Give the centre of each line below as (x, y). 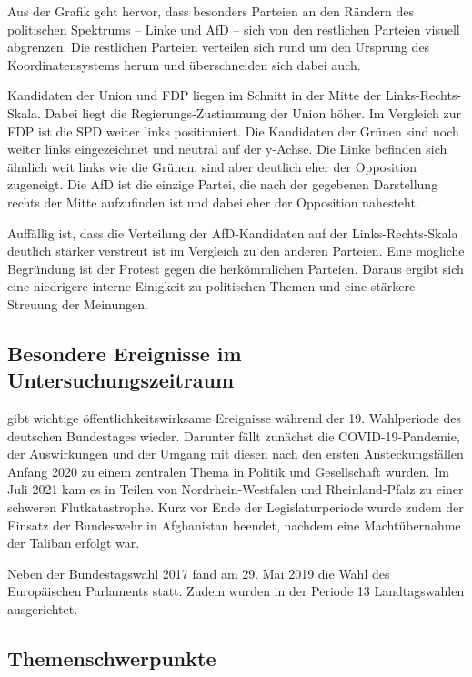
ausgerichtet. (43, 609)
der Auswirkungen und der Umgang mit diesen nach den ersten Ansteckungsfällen (236, 454)
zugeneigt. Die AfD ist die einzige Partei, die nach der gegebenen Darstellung (223, 184)
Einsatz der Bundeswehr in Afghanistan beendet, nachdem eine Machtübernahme (234, 525)
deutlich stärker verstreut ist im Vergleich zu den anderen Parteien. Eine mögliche (236, 251)
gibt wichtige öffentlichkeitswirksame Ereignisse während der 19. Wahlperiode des (234, 418)
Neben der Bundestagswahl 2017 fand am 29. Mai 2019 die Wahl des (199, 573)
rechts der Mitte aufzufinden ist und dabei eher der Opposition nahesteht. (213, 202)
